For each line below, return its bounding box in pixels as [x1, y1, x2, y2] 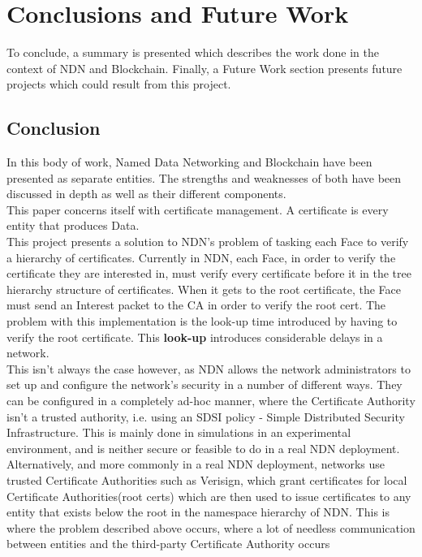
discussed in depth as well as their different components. [6, 185, 286, 202]
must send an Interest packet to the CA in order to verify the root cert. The [6, 296, 386, 313]
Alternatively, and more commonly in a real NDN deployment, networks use [6, 456, 385, 473]
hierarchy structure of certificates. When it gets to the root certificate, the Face [6, 280, 401, 297]
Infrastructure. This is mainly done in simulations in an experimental [6, 424, 351, 441]
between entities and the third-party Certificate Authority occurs [6, 535, 330, 552]
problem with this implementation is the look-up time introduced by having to [6, 313, 398, 330]
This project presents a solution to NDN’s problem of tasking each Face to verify [6, 233, 409, 250]
